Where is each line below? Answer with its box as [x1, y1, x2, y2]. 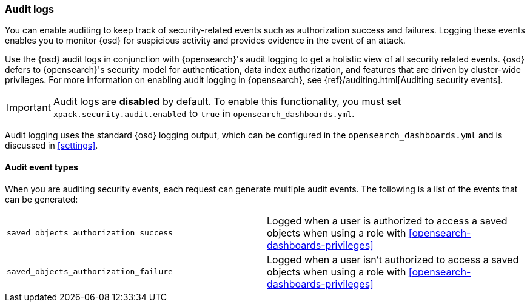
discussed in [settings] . [5, 140, 98, 151]
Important [7, 101, 51, 114]
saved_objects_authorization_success [7, 228, 173, 238]
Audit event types [5, 161, 78, 172]
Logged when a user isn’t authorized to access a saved [267, 253, 519, 266]
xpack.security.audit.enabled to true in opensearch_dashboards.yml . [53, 107, 355, 120]
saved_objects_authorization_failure [7, 267, 173, 277]
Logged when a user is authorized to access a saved [267, 214, 508, 227]
